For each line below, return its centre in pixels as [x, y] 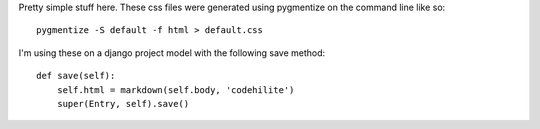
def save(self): [76, 76]
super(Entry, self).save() [123, 103]
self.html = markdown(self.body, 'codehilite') [175, 89]
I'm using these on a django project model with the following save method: [172, 52]
